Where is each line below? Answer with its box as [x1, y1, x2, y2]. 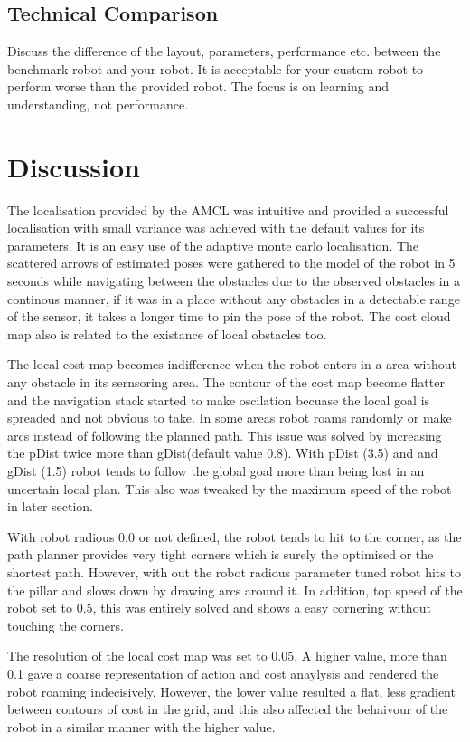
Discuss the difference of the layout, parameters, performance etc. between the [7, 42, 441, 61]
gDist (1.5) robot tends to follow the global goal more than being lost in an [7, 461, 425, 480]
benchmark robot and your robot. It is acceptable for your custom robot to [7, 59, 424, 78]
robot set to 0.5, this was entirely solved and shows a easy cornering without [7, 598, 431, 617]
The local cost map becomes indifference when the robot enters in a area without [7, 355, 456, 374]
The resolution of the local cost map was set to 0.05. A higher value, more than [7, 646, 447, 665]
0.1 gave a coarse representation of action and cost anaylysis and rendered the [7, 663, 439, 682]
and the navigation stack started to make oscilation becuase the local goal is [7, 390, 430, 409]
